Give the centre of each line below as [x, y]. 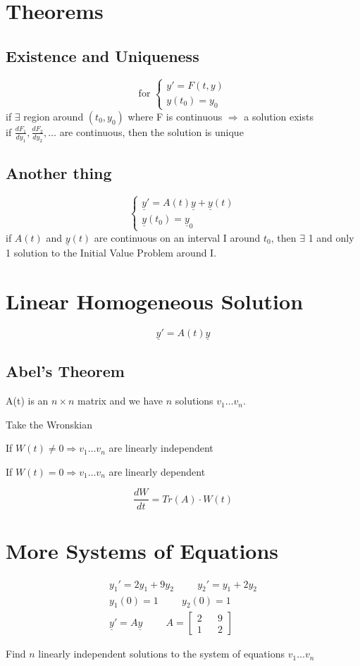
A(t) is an [27, 401]
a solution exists [279, 116]
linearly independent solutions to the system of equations [161, 654]
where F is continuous [175, 116]
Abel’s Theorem [65, 371]
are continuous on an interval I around [177, 237]
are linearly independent [161, 448]
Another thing [59, 173]
